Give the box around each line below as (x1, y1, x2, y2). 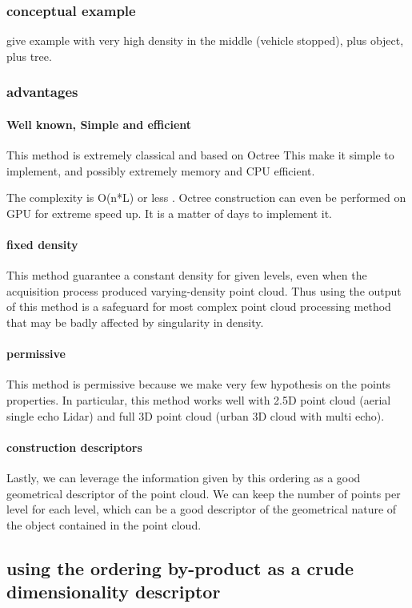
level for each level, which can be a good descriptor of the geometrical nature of (6, 501, 397, 517)
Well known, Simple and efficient (6, 115, 192, 132)
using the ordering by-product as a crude (6, 555, 354, 580)
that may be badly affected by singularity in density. (6, 314, 264, 330)
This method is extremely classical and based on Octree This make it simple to (6, 147, 394, 163)
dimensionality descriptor (6, 579, 221, 604)
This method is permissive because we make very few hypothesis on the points (6, 376, 391, 393)
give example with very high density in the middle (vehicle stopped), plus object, (6, 32, 404, 49)
